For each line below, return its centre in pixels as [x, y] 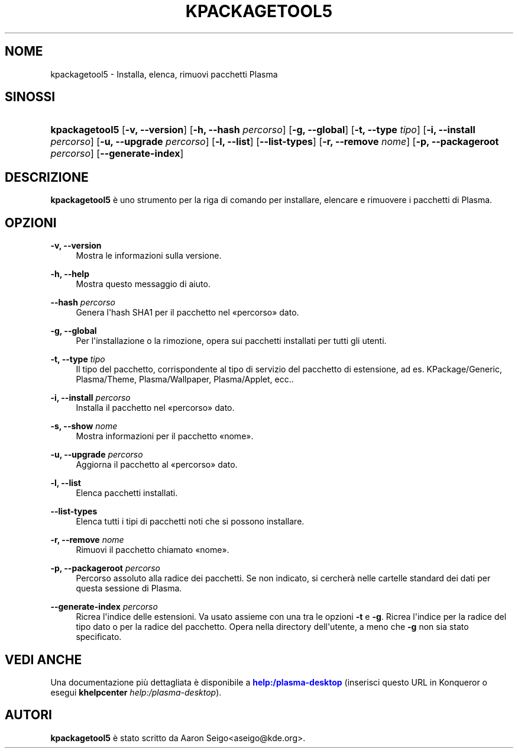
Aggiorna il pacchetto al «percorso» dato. [157, 465]
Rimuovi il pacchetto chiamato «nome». [153, 550]
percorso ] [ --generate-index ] [117, 154]
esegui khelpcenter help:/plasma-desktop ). [136, 692]
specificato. [99, 637]
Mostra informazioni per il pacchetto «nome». [165, 436]
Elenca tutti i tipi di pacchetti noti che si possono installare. [190, 522]
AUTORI [28, 715]
